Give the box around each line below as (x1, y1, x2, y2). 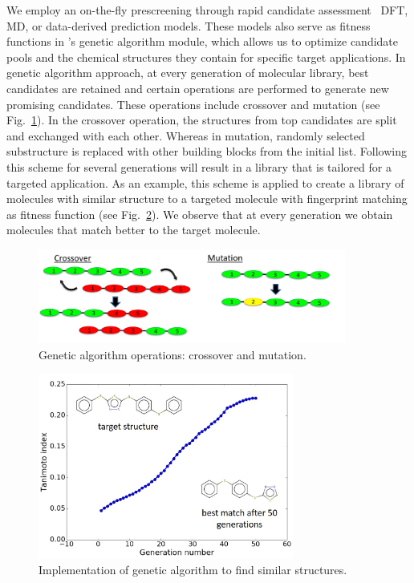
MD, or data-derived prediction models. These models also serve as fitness (6, 17, 371, 34)
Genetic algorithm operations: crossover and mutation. (39, 346, 306, 362)
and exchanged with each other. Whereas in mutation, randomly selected (6, 127, 365, 144)
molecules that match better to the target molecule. (6, 221, 261, 238)
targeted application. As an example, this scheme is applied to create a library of (6, 174, 404, 191)
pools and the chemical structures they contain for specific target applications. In (6, 48, 406, 65)
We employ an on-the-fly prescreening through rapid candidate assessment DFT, (6, 2, 408, 18)
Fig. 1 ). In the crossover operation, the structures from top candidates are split (6, 111, 397, 128)
